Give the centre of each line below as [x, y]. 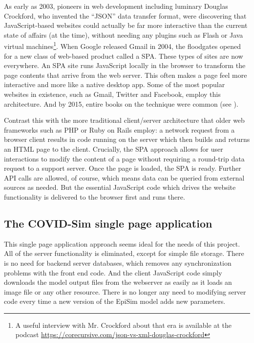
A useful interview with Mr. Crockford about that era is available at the [123, 325]
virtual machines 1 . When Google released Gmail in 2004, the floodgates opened [123, 46]
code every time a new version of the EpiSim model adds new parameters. [115, 301]
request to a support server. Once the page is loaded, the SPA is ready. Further [123, 168]
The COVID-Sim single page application [108, 223]
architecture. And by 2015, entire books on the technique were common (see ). [121, 103]
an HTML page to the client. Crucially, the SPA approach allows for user [114, 149]
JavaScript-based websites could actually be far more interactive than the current [126, 25]
